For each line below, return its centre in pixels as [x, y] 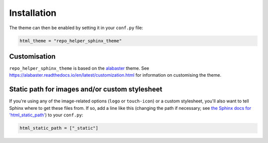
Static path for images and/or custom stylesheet [86, 89]
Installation [33, 13]
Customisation [32, 56]
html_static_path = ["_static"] [59, 128]
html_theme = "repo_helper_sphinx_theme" [71, 41]
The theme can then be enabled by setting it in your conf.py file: [76, 28]
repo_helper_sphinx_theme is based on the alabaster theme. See [79, 68]
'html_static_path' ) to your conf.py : [46, 115]
